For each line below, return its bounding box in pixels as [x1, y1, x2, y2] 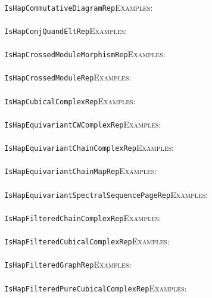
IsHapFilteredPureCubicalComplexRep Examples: [4, 281, 187, 294]
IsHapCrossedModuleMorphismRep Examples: [4, 48, 166, 60]
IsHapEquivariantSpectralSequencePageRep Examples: [4, 188, 208, 200]
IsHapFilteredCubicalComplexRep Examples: [4, 235, 170, 247]
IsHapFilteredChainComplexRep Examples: [4, 211, 161, 223]
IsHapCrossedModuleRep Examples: [4, 71, 132, 83]
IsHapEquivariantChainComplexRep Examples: [4, 141, 174, 154]
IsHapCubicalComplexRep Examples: [4, 94, 136, 107]
